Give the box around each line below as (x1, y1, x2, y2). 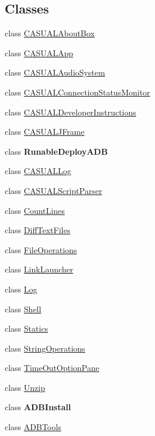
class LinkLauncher (5, 263, 74, 275)
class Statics (5, 322, 49, 335)
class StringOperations (5, 342, 85, 354)
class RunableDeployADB (5, 145, 108, 157)
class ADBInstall (5, 401, 71, 413)
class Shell (5, 302, 42, 315)
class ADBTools (5, 421, 61, 433)
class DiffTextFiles (5, 224, 71, 236)
